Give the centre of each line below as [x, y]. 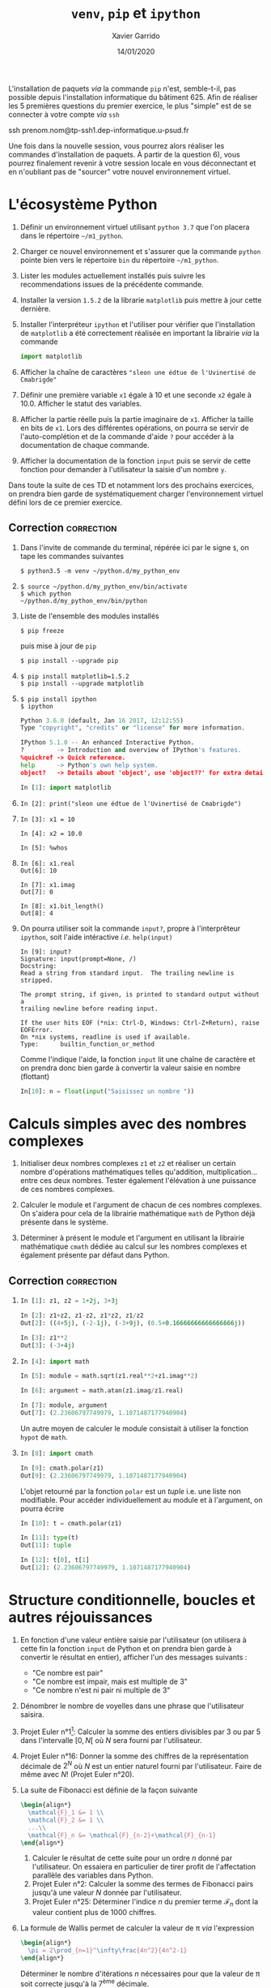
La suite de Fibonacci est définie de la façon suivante [109, 1790]
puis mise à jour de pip [58, 646]
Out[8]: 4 [37, 913]
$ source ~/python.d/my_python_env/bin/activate [104, 587]
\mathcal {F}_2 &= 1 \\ [66, 1820]
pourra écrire [42, 1508]
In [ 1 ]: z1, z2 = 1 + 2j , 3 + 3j [69, 1301]
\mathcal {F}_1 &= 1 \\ [66, 1813]
